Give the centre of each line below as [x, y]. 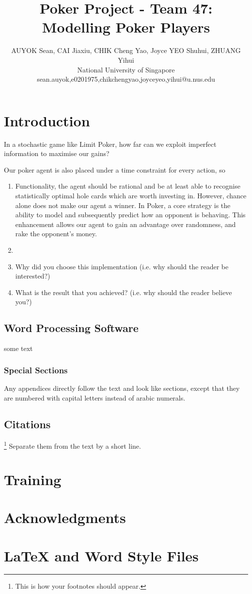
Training [33, 479]
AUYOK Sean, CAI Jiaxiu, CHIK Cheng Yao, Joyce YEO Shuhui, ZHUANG [126, 50]
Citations [27, 424]
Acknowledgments [65, 517]
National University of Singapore [126, 69]
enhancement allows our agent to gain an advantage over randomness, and [126, 224]
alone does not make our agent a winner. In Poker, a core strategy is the [123, 205]
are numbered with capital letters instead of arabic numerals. [95, 397]
